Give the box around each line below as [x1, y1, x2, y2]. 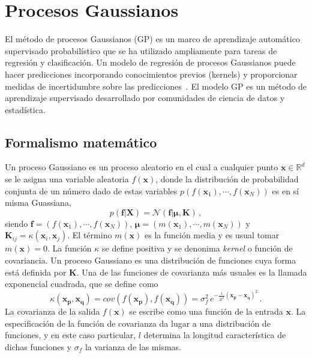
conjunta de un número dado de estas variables [5, 184, 178, 197]
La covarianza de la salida [5, 305, 100, 318]
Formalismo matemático [5, 132, 157, 151]
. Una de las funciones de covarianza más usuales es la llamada [76, 265, 307, 278]
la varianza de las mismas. [85, 341, 181, 353]
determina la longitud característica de [143, 329, 286, 341]
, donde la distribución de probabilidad [155, 173, 299, 185]
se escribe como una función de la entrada [129, 305, 283, 318]
